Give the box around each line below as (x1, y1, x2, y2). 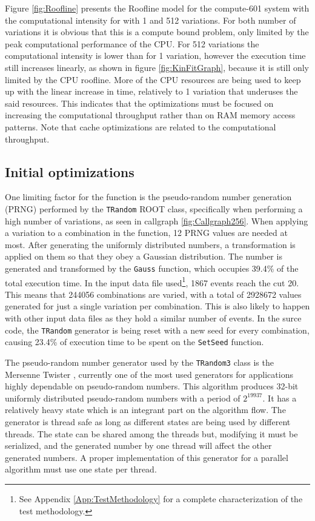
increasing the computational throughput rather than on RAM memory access (5, 109, 296, 121)
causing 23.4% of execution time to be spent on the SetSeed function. (5, 335, 264, 348)
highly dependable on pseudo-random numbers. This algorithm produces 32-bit (5, 380, 299, 392)
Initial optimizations (5, 162, 134, 181)
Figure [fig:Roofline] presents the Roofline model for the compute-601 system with (5, 2, 310, 14)
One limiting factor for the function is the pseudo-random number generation (5, 190, 292, 203)
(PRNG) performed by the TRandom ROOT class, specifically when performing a (5, 202, 303, 215)
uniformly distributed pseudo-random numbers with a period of (5, 391, 240, 404)
